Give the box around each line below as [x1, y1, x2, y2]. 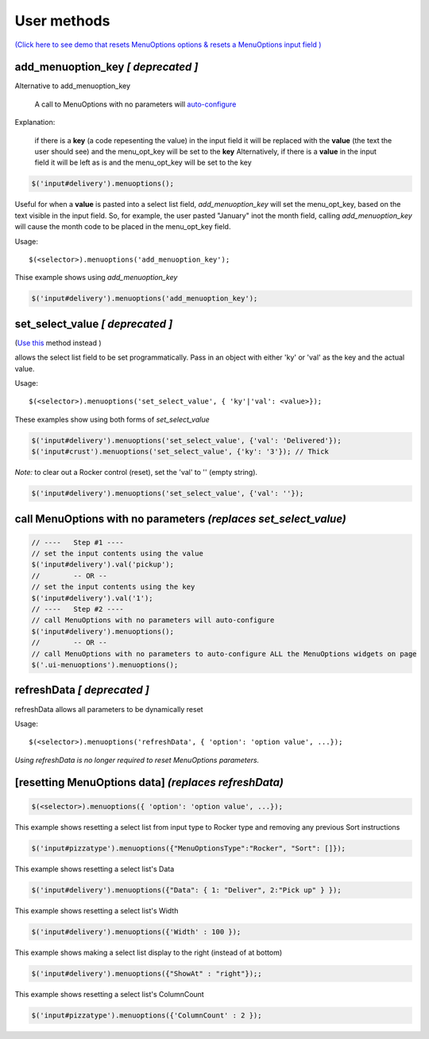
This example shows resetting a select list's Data [14, 864, 175, 874]
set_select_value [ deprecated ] [14, 317, 173, 330]
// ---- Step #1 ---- [31, 538, 125, 547]
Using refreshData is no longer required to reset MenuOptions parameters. [14, 755, 260, 765]
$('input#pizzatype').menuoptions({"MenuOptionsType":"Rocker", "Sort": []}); [31, 843, 346, 853]
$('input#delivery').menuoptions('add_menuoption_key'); [31, 294, 258, 303]
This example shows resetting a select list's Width [14, 905, 179, 915]
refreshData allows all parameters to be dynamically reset [14, 704, 203, 714]
